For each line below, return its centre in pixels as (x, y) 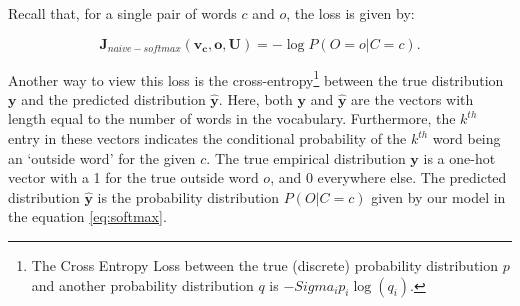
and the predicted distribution (113, 98)
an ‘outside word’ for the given (102, 157)
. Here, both (255, 98)
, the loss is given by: (350, 13)
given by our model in (438, 196)
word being (466, 138)
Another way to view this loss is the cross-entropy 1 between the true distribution (256, 78)
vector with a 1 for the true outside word (133, 177)
